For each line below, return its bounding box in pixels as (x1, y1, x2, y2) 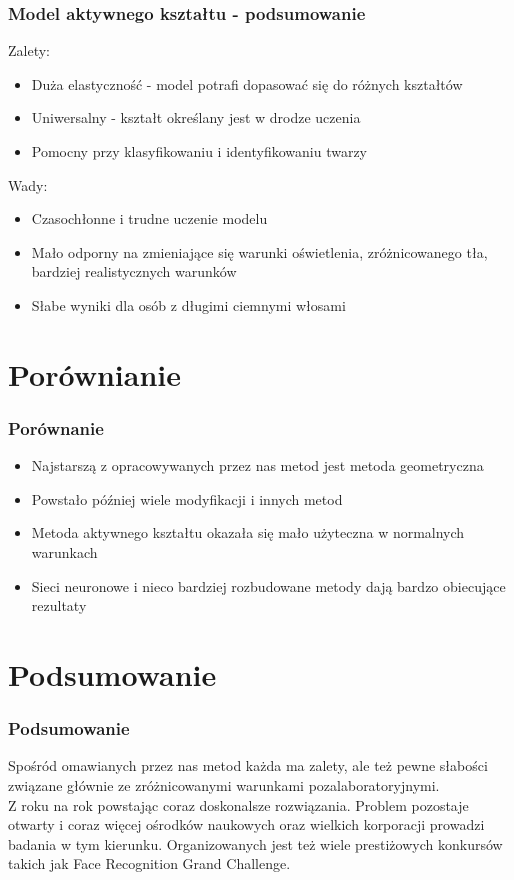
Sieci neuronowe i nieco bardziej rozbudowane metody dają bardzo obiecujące (31, 575, 506, 596)
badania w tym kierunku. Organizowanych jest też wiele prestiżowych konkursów (8, 833, 503, 854)
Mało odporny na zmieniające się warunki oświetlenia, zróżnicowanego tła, (31, 241, 488, 262)
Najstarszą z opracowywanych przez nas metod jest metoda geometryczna (31, 455, 484, 476)
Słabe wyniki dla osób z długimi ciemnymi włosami (31, 294, 346, 315)
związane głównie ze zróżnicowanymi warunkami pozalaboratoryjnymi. (8, 774, 440, 795)
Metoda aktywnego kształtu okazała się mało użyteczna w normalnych (31, 522, 465, 543)
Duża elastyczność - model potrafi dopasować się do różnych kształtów (31, 73, 463, 94)
